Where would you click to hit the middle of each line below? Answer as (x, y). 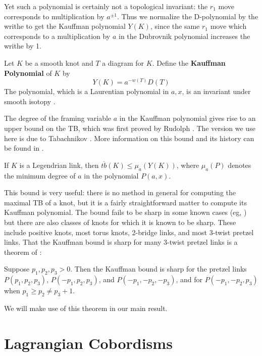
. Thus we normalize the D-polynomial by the (188, 16)
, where (188, 165)
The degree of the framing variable (58, 118)
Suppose (17, 269)
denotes (240, 165)
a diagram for (123, 62)
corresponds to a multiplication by (57, 36)
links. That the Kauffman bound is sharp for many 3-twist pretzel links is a (121, 242)
